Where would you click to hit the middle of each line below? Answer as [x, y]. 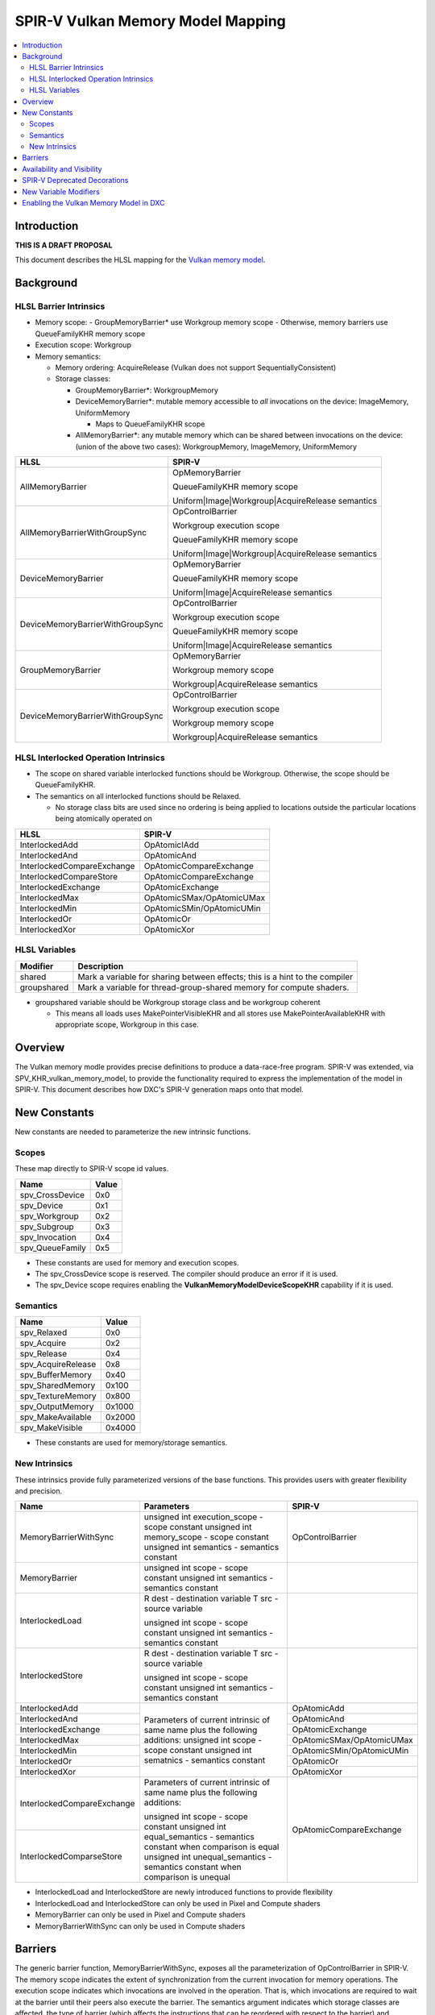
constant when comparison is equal [211, 1847]
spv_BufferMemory [56, 1375]
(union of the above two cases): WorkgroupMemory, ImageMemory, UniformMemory [216, 447]
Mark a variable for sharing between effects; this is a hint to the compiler [215, 977]
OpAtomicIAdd [172, 845]
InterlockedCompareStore [69, 876]
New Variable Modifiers [61, 191]
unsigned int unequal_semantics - [208, 1857]
